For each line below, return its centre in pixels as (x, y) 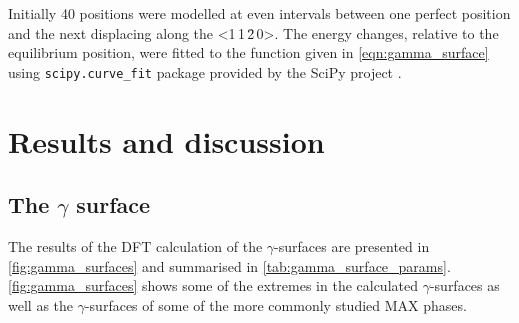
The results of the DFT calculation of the (135, 246)
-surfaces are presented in (352, 246)
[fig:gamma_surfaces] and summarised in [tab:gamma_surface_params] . (229, 265)
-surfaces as (464, 285)
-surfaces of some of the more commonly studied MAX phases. (275, 304)
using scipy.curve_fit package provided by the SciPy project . (205, 71)
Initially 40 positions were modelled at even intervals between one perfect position (259, 13)
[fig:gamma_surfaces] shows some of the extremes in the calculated (213, 285)
